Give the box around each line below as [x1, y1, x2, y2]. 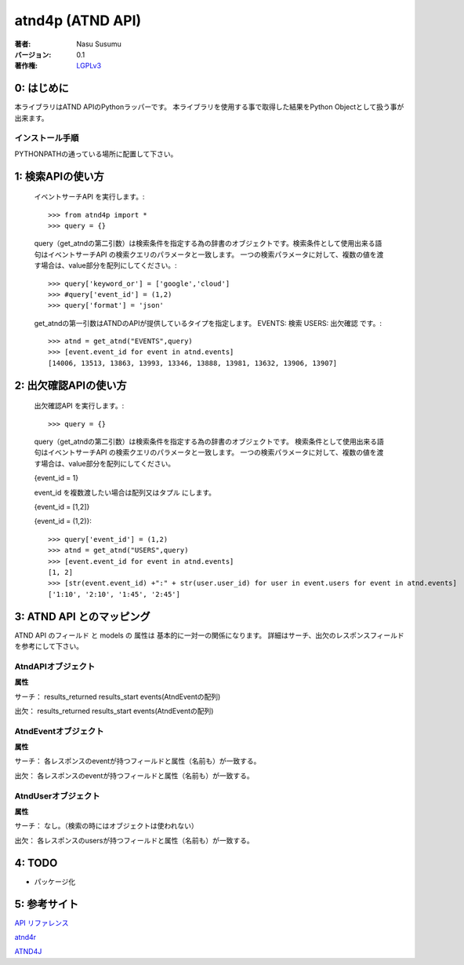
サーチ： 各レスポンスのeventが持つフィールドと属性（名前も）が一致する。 [14, 756, 261, 766]
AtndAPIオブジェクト [14, 660, 96, 671]
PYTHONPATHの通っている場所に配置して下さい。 [14, 149, 178, 159]
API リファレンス [14, 918, 70, 927]
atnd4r [14, 933, 37, 941]
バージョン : [14, 49, 52, 59]
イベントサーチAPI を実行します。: [34, 192, 145, 202]
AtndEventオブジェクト [14, 726, 104, 737]
